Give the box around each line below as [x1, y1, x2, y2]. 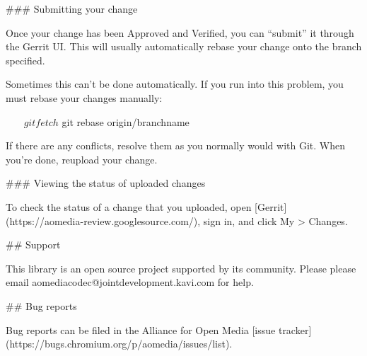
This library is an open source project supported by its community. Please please [6, 260, 356, 275]
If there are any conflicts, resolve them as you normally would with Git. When [6, 138, 345, 153]
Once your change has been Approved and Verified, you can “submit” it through [6, 25, 354, 40]
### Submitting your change [6, 1, 138, 16]
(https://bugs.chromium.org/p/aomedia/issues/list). [6, 336, 233, 351]
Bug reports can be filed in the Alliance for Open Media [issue [6, 322, 276, 337]
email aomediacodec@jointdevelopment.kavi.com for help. [6, 275, 254, 289]
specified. [6, 52, 45, 67]
